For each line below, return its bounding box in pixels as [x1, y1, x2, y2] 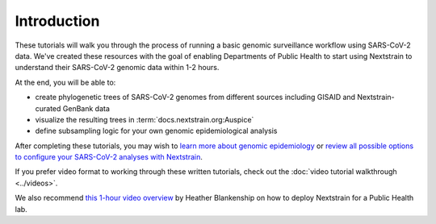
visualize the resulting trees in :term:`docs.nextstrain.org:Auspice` [35, 114, 254, 124]
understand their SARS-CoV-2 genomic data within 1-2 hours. [15, 63, 220, 73]
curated [35, 103, 61, 113]
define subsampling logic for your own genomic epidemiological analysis [35, 126, 278, 136]
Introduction [15, 12, 100, 30]
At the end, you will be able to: [15, 77, 116, 87]
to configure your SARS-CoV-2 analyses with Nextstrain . [15, 152, 203, 162]
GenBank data [62, 103, 111, 113]
